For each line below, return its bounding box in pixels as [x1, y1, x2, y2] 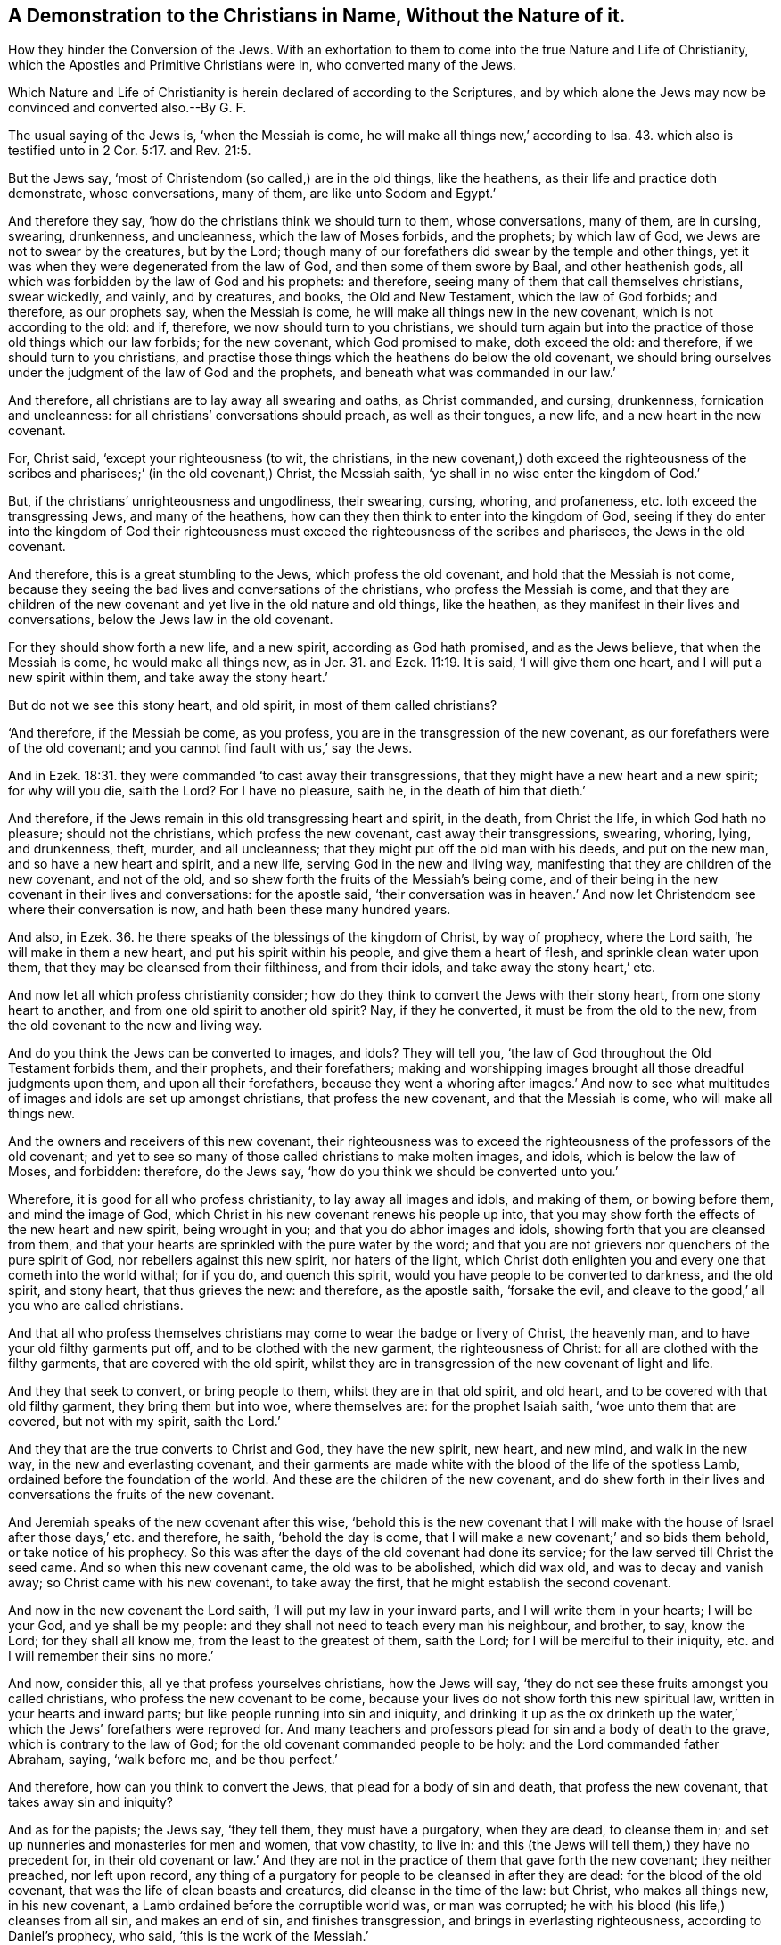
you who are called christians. [8, 1298, 184, 1314]
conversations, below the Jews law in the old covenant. [8, 612, 333, 628]
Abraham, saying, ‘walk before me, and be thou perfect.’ [8, 1751, 338, 1768]
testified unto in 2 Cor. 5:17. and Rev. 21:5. [8, 143, 251, 159]
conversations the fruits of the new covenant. [8, 1487, 275, 1503]
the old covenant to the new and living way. [8, 1018, 263, 1034]
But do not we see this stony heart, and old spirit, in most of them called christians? [8, 697, 497, 713]
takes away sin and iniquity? [8, 1794, 173, 1810]
